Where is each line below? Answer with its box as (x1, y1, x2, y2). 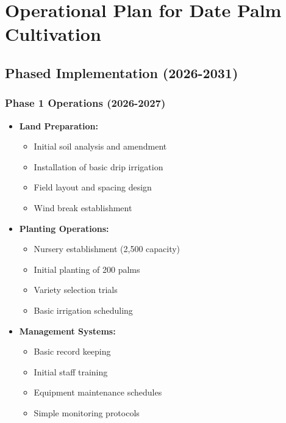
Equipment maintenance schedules (34, 386, 162, 399)
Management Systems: (19, 324, 116, 337)
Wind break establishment (34, 201, 132, 214)
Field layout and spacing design (34, 181, 152, 193)
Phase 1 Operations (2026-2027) (5, 95, 166, 110)
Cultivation (5, 21, 101, 46)
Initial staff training (34, 365, 108, 378)
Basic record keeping (34, 345, 111, 358)
